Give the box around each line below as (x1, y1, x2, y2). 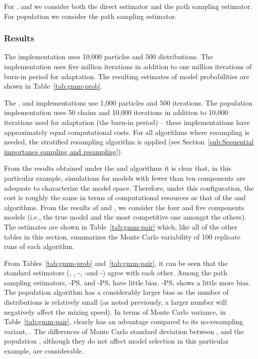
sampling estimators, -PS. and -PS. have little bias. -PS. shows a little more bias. (4, 277, 251, 287)
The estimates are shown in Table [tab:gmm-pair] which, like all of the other (4, 221, 238, 232)
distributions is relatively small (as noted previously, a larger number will (4, 297, 227, 307)
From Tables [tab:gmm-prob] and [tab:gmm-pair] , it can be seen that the (4, 257, 228, 268)
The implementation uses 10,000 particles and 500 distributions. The (4, 51, 213, 62)
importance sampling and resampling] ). (4, 146, 123, 156)
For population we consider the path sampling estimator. (4, 10, 177, 21)
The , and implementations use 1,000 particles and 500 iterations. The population (4, 97, 253, 108)
